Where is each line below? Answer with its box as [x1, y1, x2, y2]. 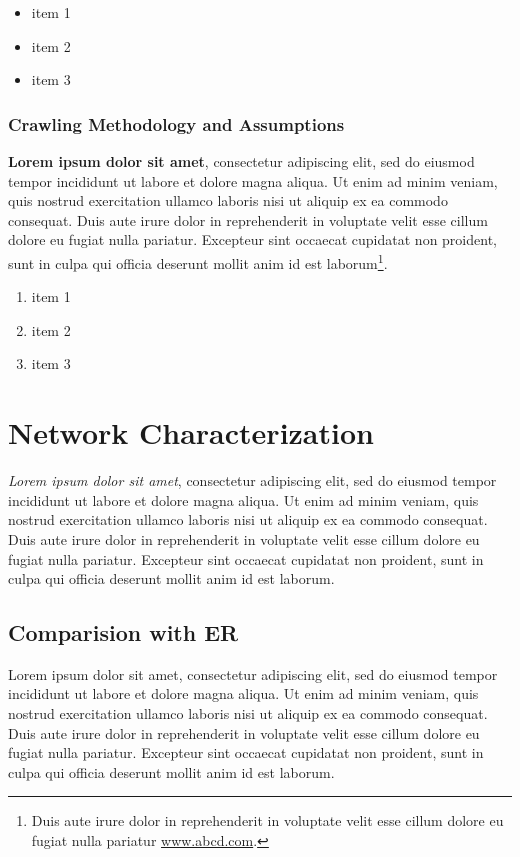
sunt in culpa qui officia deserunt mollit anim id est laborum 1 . [8, 249, 388, 273]
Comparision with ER [8, 617, 239, 648]
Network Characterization [8, 412, 374, 453]
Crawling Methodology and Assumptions [8, 111, 345, 136]
